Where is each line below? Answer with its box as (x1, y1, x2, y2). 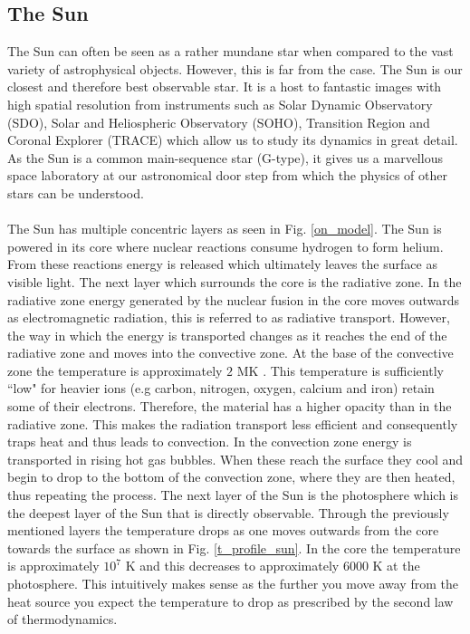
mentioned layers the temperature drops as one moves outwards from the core (7, 521, 439, 540)
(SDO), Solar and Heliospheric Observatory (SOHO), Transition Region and (7, 112, 430, 131)
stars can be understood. (7, 183, 144, 202)
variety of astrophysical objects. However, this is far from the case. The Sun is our (7, 59, 463, 78)
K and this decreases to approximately (125, 556, 340, 575)
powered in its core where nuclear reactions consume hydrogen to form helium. (7, 236, 444, 255)
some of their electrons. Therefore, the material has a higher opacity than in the (7, 397, 452, 416)
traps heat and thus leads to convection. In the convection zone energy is (7, 432, 412, 451)
